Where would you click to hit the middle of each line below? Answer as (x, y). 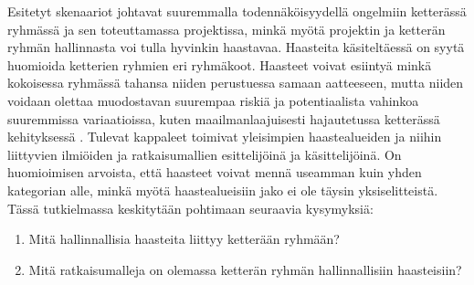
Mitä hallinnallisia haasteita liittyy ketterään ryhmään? (184, 239)
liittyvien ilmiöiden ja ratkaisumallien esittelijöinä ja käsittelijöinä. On (205, 154)
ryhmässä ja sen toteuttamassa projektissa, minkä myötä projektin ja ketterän (226, 29)
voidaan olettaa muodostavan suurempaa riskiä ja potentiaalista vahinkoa (213, 100)
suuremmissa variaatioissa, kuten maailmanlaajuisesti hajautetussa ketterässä (224, 118)
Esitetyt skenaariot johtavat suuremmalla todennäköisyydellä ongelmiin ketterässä (237, 11)
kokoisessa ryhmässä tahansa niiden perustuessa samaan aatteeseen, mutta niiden (236, 83)
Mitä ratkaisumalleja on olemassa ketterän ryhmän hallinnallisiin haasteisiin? (245, 269)
